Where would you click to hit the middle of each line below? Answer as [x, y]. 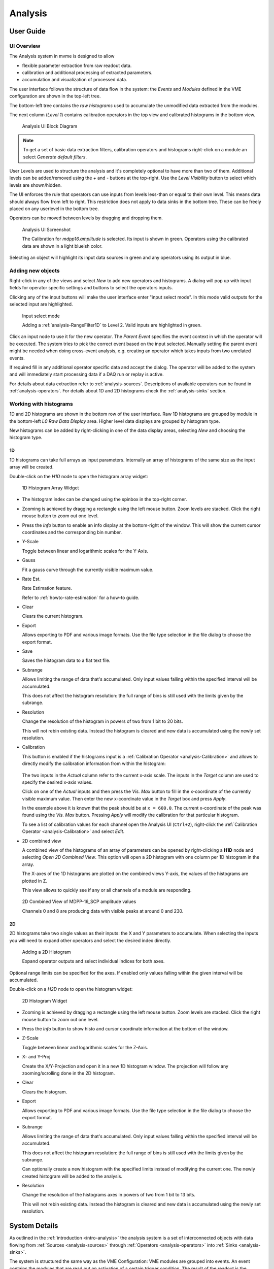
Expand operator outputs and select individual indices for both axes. [93, 961]
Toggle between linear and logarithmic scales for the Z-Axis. [85, 1047]
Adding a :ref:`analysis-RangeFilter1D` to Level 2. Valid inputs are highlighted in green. [112, 325]
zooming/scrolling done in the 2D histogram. [68, 1073]
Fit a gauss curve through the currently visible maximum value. [88, 570]
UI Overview [25, 46]
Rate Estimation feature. [47, 588]
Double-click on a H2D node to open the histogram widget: [71, 989]
